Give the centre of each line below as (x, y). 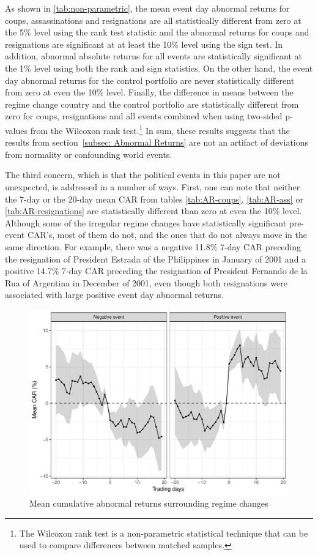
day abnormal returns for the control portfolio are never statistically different (150, 80)
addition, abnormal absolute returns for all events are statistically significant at (154, 56)
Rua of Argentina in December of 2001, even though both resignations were (146, 282)
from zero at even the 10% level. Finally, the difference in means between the (149, 92)
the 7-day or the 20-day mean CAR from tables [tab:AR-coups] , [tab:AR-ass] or (154, 199)
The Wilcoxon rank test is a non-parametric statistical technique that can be (164, 533)
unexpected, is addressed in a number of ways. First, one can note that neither (153, 186)
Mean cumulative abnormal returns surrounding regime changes (149, 503)
